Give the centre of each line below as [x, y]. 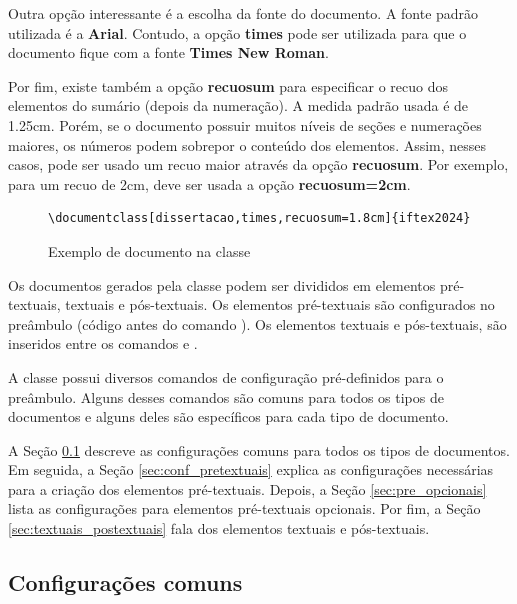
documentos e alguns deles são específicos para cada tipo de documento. [228, 416]
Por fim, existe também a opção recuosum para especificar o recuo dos [228, 85]
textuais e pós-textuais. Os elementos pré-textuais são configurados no [280, 304]
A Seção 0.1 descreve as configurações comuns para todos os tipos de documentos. [259, 449]
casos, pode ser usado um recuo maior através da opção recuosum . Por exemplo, [258, 164]
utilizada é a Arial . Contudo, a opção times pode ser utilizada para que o [237, 32]
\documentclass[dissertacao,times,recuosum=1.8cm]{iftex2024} [259, 218]
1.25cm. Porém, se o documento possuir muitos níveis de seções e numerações [245, 124]
